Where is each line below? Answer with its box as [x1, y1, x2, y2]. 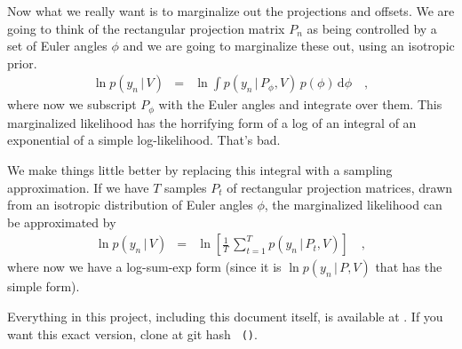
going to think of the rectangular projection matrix [7, 19, 285, 37]
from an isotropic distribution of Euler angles [7, 195, 253, 214]
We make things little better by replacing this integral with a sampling [7, 161, 393, 179]
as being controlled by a [307, 19, 437, 37]
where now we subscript [7, 95, 137, 114]
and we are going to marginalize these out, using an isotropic [123, 36, 455, 55]
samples [164, 178, 207, 196]
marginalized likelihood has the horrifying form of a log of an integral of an [7, 113, 417, 131]
